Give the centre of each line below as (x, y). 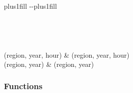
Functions (23, 85)
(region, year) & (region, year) (49, 64)
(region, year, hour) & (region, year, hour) (67, 54)
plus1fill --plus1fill (31, 6)
